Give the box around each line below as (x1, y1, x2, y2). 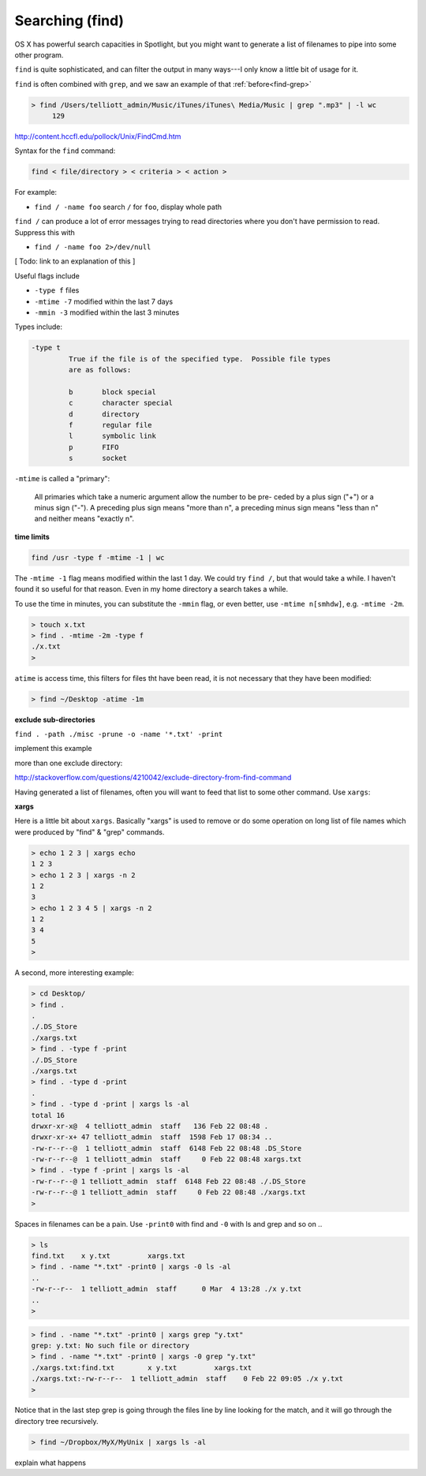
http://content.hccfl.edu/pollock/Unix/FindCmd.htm (14, 132, 181, 141)
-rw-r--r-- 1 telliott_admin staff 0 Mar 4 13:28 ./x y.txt (31, 1284, 302, 1294)
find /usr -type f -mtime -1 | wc (31, 553, 165, 562)
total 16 (31, 1111, 65, 1119)
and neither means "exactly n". (34, 514, 134, 524)
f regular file (68, 420, 153, 430)
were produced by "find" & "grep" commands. (14, 827, 165, 836)
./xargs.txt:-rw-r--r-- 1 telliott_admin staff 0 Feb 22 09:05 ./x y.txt (31, 1374, 343, 1384)
